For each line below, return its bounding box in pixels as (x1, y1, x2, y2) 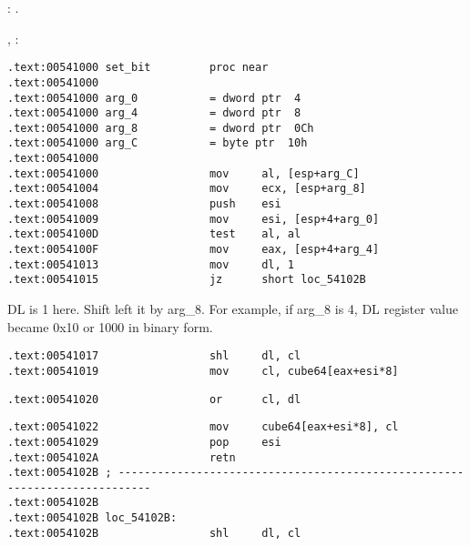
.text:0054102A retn (7, 450, 236, 464)
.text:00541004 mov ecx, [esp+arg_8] (7, 182, 366, 196)
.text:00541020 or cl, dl (7, 392, 301, 406)
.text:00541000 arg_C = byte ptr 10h (7, 136, 308, 150)
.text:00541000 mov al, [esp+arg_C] (7, 167, 360, 180)
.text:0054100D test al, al (7, 227, 301, 241)
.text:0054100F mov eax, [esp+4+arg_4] (7, 243, 380, 257)
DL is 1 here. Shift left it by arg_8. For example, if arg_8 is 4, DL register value (7, 299, 458, 318)
